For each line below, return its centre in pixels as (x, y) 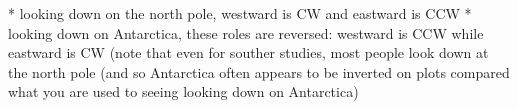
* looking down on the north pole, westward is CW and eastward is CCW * (240, 13)
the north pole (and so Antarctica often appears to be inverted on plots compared (259, 71)
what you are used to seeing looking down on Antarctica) (183, 91)
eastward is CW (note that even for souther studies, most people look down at (248, 52)
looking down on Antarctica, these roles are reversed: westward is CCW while (246, 32)
